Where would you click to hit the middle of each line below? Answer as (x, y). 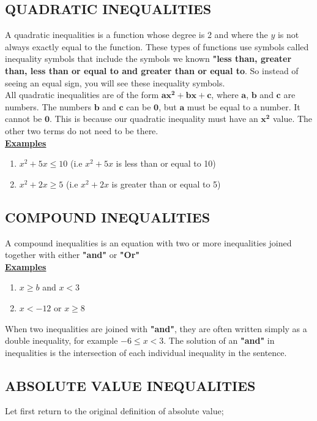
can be (139, 106)
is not (288, 35)
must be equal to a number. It (244, 106)
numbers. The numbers (48, 106)
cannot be (24, 119)
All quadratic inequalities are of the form (82, 95)
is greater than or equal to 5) (166, 184)
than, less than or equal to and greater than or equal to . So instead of (152, 70)
